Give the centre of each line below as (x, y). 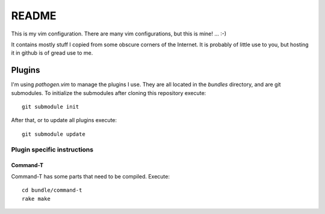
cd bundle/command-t (52, 190)
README (34, 16)
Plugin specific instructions (52, 149)
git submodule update (54, 134)
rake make (36, 199)
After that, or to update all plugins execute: (64, 120)
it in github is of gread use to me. (52, 53)
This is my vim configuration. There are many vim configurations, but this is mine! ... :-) (119, 34)
